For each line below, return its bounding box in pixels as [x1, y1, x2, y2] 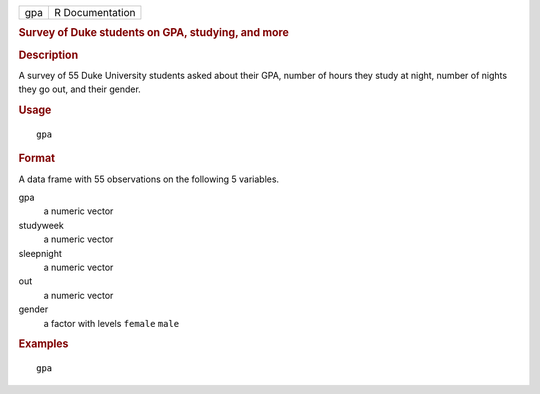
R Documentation [53, 6, 136, 19]
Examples [18, 337, 69, 351]
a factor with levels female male [43, 317, 180, 329]
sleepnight [18, 247, 62, 259]
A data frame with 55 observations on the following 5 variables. [18, 173, 280, 185]
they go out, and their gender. [18, 83, 142, 95]
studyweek [18, 219, 64, 231]
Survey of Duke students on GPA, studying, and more [18, 26, 289, 40]
